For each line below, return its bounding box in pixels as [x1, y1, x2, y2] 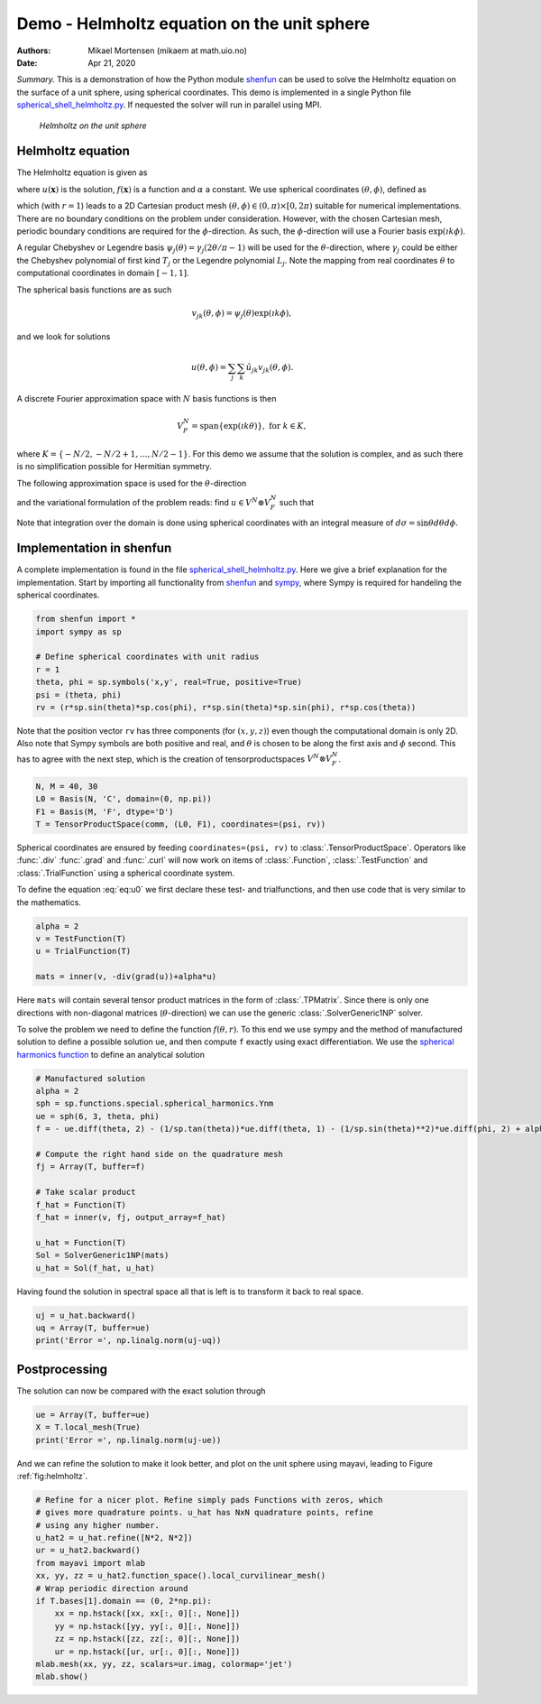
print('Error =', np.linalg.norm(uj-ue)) [35, 1435, 222, 1445]
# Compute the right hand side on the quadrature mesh [35, 1149, 283, 1160]
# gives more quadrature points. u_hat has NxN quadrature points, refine [35, 1507, 374, 1518]
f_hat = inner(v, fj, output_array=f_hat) [35, 1212, 226, 1222]
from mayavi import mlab [35, 1558, 146, 1568]
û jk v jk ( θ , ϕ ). [245, 362, 294, 375]
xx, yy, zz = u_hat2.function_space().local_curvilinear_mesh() [35, 1570, 326, 1581]
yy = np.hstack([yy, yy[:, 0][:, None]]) [54, 1621, 241, 1631]
